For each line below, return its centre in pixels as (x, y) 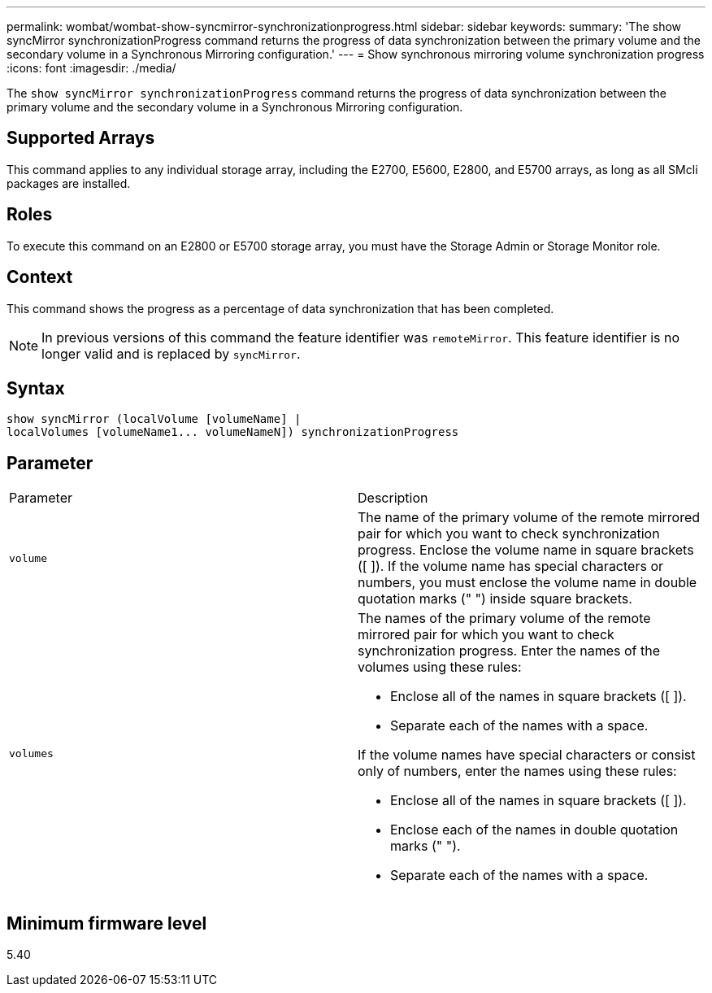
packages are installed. (69, 183)
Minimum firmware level (107, 923)
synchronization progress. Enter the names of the (509, 651)
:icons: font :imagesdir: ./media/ (91, 68)
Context (40, 277)
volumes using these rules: (440, 667)
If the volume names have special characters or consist (527, 755)
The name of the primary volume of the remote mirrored (529, 518)
